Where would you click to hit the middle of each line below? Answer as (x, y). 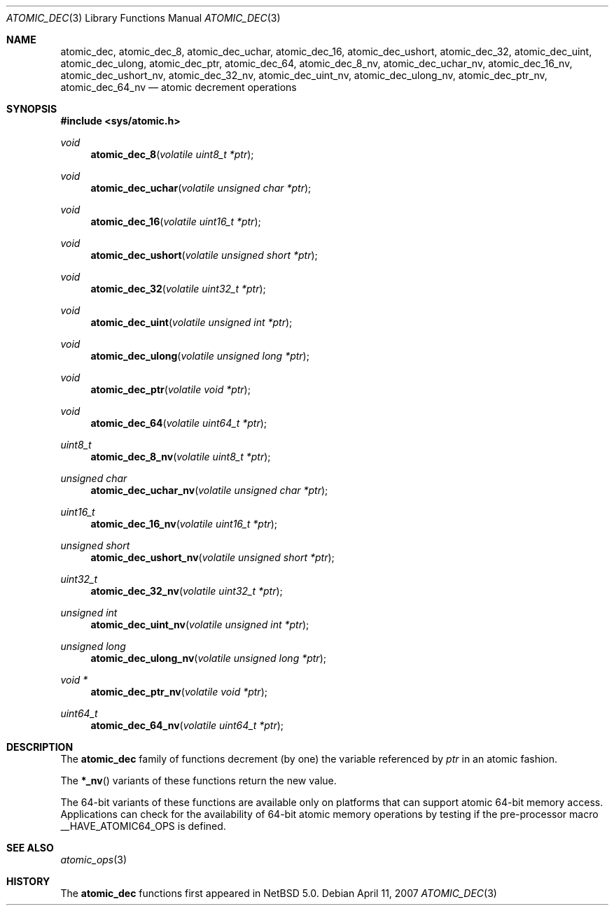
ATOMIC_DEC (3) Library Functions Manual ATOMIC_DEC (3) (144, 18)
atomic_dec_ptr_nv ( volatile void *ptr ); (179, 692)
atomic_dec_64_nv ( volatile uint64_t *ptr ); (187, 725)
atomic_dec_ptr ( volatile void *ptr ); (170, 389)
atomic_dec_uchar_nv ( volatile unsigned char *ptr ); (209, 490)
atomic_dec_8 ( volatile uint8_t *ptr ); (172, 154)
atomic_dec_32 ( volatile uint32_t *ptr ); (178, 289)
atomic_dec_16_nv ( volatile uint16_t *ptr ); (184, 524)
